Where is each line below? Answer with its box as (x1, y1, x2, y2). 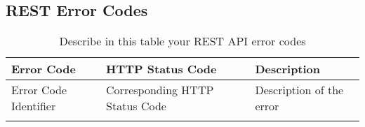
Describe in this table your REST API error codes (59, 33, 306, 50)
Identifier (11, 98, 56, 114)
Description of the (255, 82, 344, 98)
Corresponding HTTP (106, 82, 214, 98)
